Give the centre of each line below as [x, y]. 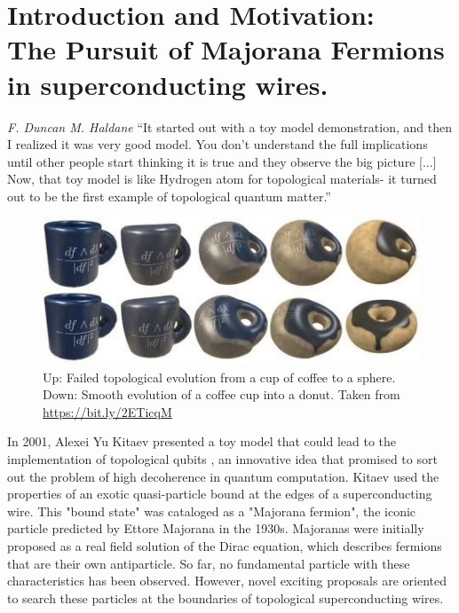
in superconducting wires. [168, 84]
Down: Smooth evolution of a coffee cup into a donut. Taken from [222, 394]
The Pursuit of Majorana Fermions [226, 49]
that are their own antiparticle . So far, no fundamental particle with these [209, 563]
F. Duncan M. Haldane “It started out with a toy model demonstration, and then [229, 126]
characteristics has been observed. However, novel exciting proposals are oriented [227, 581]
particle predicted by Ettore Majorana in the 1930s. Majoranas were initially [216, 528]
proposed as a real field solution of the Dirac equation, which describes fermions [225, 546]
